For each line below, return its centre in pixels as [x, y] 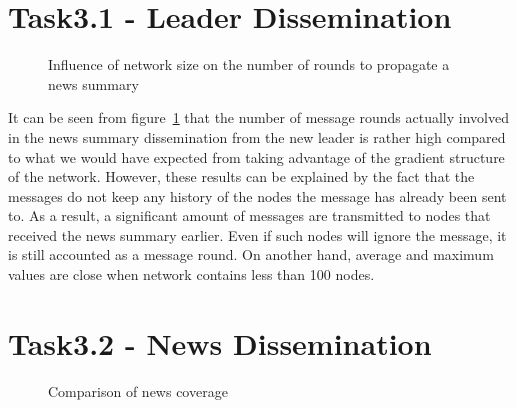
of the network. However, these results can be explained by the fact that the [241, 176]
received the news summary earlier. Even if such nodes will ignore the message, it [257, 234]
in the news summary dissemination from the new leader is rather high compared [257, 136]
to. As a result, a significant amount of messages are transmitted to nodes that [249, 215]
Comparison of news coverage [138, 390]
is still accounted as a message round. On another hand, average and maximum [251, 254]
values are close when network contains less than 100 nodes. [191, 274]
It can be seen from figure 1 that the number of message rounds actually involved [258, 117]
